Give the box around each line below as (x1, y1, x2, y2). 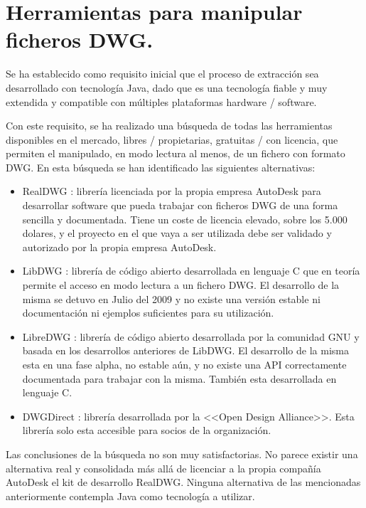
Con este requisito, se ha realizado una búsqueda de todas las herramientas (6, 118, 333, 133)
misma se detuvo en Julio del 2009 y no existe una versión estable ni (22, 291, 321, 306)
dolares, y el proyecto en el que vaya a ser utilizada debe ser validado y (22, 226, 332, 240)
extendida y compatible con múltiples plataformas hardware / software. (6, 94, 317, 109)
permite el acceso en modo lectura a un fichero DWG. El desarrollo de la (22, 277, 340, 292)
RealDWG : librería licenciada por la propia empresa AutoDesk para (22, 184, 321, 199)
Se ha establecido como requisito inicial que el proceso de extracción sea (6, 66, 319, 81)
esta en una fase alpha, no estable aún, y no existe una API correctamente (22, 357, 347, 371)
